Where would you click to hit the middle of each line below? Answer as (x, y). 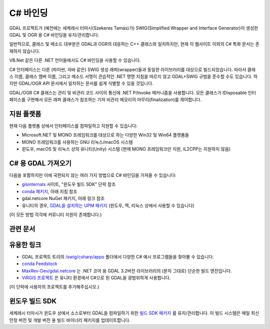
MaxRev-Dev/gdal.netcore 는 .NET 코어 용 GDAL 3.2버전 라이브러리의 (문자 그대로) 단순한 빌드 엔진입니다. (127, 270)
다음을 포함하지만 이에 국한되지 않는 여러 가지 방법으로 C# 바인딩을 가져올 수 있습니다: (93, 175)
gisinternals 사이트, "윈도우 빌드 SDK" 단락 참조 (69, 184)
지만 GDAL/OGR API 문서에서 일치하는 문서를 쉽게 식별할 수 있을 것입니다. (81, 83)
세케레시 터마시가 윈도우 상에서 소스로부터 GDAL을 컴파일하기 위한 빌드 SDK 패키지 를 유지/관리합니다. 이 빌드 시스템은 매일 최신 (134, 313)
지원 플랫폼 (25, 114)
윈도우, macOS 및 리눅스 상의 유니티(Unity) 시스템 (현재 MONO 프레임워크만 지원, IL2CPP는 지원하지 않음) (126, 149)
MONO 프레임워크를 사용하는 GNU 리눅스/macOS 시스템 (77, 142)
